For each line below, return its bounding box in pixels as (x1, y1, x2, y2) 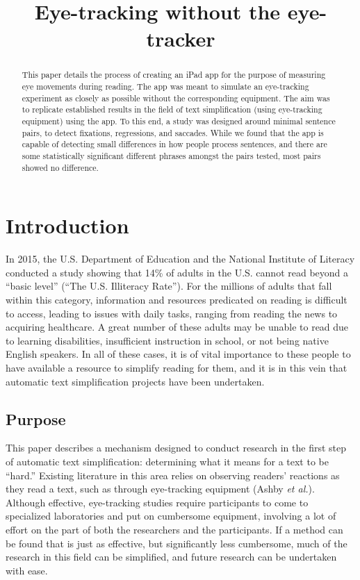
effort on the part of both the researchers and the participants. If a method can (6, 522, 343, 536)
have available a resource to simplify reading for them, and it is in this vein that (6, 360, 347, 374)
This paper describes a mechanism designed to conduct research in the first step (6, 440, 346, 455)
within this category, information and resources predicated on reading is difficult (6, 292, 347, 306)
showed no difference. (22, 161, 99, 173)
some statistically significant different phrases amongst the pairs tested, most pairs (22, 149, 321, 161)
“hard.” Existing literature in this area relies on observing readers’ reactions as (6, 467, 340, 482)
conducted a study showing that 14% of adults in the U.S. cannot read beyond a (6, 265, 349, 279)
